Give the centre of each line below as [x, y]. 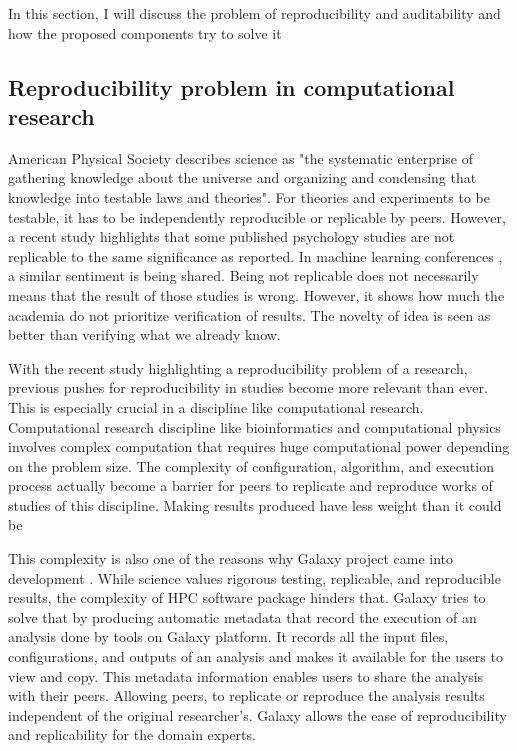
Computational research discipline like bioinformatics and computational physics [254, 426]
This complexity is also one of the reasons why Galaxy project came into [231, 558]
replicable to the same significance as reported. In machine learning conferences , [255, 255]
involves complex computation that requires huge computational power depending [259, 446]
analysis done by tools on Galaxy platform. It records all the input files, [228, 636]
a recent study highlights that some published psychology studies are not [231, 236]
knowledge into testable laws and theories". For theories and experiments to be [249, 196]
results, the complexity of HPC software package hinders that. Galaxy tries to [247, 597]
